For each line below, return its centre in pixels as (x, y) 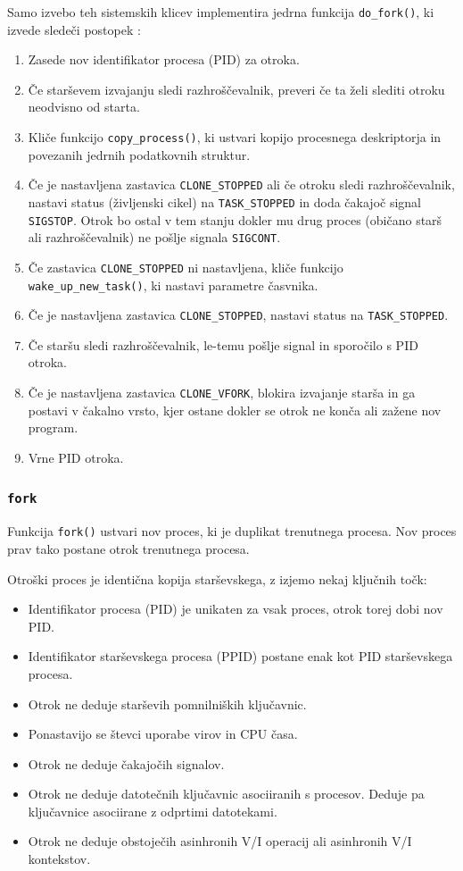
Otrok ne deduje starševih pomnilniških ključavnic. (167, 703)
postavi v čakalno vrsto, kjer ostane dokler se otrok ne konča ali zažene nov (235, 410)
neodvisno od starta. (84, 107)
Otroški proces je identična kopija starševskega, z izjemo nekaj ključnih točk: (217, 578)
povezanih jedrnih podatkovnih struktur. (139, 154)
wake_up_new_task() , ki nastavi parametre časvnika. (173, 285)
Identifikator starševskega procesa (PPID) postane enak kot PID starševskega (240, 656)
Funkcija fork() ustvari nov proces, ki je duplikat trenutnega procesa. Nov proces (232, 531)
